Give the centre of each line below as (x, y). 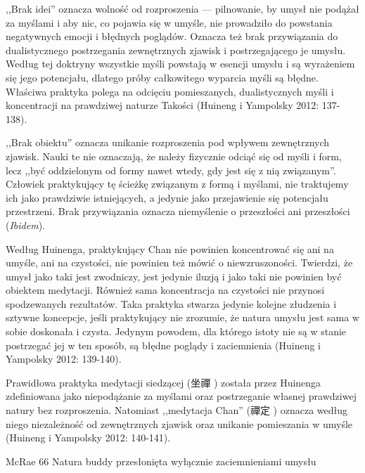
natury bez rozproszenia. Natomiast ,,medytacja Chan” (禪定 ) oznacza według (177, 410)
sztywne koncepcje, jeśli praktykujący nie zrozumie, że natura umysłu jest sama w (182, 317)
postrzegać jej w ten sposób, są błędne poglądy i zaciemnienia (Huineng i (163, 345)
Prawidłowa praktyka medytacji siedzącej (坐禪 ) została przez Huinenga (164, 382)
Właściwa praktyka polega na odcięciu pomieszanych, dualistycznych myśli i (170, 91)
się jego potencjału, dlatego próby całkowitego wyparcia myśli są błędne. (162, 77)
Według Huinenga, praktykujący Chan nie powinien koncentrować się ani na (170, 248)
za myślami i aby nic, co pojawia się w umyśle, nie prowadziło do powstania (169, 22)
